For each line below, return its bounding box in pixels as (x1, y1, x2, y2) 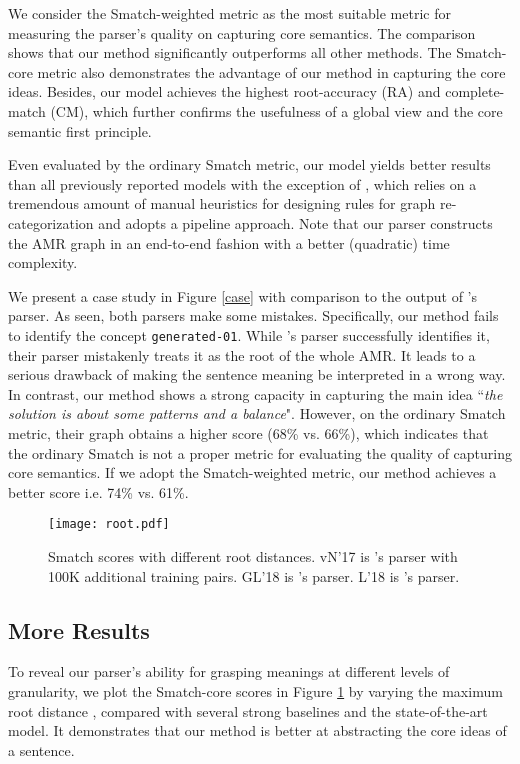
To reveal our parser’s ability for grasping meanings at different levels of (8, 661, 450, 682)
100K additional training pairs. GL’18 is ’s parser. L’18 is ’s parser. (48, 565, 460, 586)
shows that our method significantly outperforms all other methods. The (8, 42, 452, 63)
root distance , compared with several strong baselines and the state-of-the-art (8, 700, 488, 721)
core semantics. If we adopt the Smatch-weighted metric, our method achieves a (8, 462, 497, 483)
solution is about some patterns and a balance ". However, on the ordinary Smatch (8, 403, 506, 424)
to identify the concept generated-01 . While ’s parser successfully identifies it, (8, 324, 490, 345)
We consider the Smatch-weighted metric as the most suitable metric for (8, 3, 451, 23)
